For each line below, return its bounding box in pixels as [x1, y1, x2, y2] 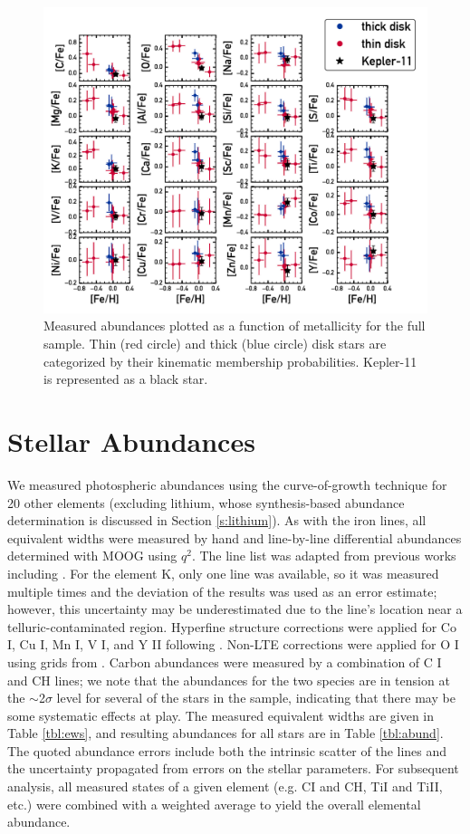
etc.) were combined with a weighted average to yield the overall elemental [7, 794, 421, 813]
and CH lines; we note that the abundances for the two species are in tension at [7, 670, 450, 689]
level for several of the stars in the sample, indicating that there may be [56, 688, 456, 707]
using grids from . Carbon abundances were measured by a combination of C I [7, 652, 442, 671]
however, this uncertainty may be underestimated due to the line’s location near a [7, 599, 463, 618]
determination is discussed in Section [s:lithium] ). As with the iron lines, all [7, 511, 427, 530]
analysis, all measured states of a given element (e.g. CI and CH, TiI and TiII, [7, 777, 443, 796]
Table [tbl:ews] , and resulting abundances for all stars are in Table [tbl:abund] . [7, 724, 444, 743]
